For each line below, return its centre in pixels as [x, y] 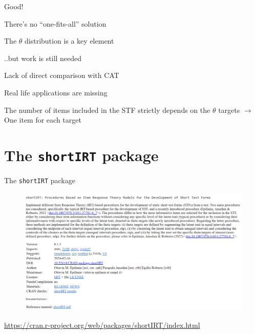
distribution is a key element [69, 41]
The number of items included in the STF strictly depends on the [107, 110]
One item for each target [43, 120]
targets [229, 110]
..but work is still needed [43, 58]
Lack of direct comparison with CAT [62, 75]
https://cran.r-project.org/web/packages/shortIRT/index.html [102, 325]
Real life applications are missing [56, 92]
